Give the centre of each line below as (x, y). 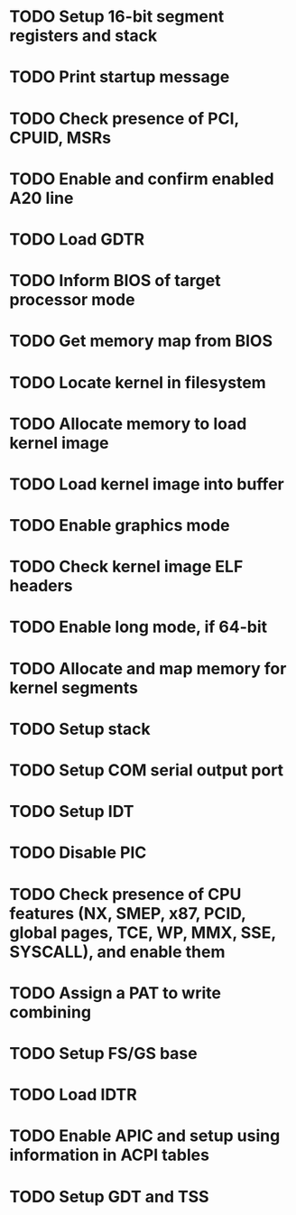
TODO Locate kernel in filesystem (138, 382)
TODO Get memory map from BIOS (141, 341)
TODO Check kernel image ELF (126, 567)
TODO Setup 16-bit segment (117, 17)
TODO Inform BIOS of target (115, 281)
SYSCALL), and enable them (117, 952)
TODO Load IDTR (73, 1095)
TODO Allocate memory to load (128, 424)
